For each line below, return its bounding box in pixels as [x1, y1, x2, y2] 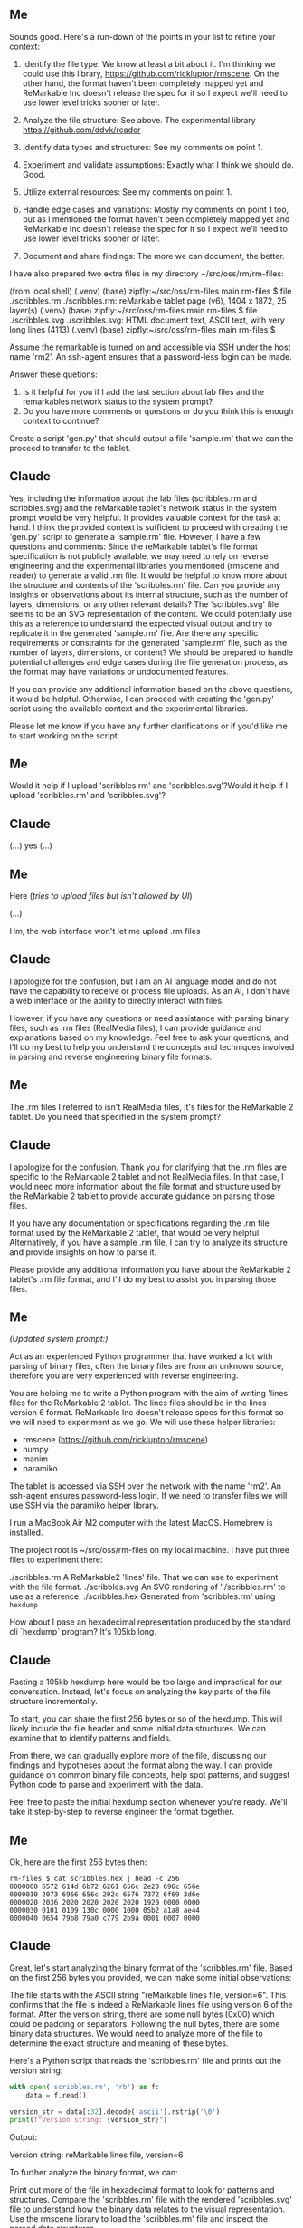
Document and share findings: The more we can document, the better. [22, 250, 285, 261]
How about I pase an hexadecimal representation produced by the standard [9, 1616, 291, 1627]
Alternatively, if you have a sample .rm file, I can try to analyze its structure [9, 1237, 288, 1248]
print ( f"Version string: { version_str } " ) [9, 2116, 168, 2125]
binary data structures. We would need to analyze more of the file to [9, 2028, 264, 2039]
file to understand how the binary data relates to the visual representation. [9, 2204, 286, 2214]
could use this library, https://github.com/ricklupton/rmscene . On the [22, 68, 279, 79]
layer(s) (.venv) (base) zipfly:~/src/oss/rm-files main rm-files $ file [9, 304, 258, 315]
